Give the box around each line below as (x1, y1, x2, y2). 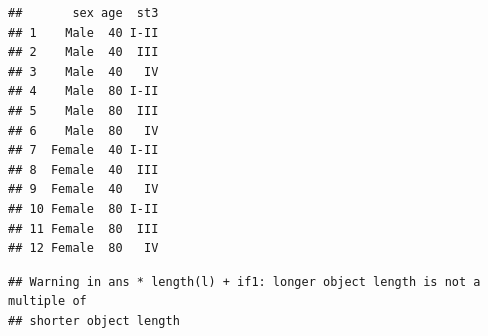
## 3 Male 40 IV (8, 64, 159, 79)
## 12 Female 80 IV (8, 241, 159, 256)
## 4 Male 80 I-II (8, 84, 159, 99)
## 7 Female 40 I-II (8, 143, 159, 158)
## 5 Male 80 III (8, 103, 159, 118)
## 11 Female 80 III (8, 221, 159, 236)
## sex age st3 (8, 6, 159, 20)
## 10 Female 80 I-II (8, 201, 159, 216)
